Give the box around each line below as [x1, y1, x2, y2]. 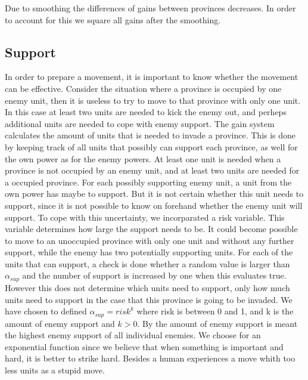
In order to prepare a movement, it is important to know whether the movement [5, 70, 298, 83]
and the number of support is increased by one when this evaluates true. [22, 269, 287, 282]
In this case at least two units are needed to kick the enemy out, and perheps [5, 106, 287, 118]
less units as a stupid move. [5, 363, 105, 376]
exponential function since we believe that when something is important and [5, 340, 284, 353]
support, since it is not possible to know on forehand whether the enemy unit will [5, 199, 303, 211]
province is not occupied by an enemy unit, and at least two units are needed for [5, 164, 300, 177]
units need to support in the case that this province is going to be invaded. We [5, 293, 293, 305]
